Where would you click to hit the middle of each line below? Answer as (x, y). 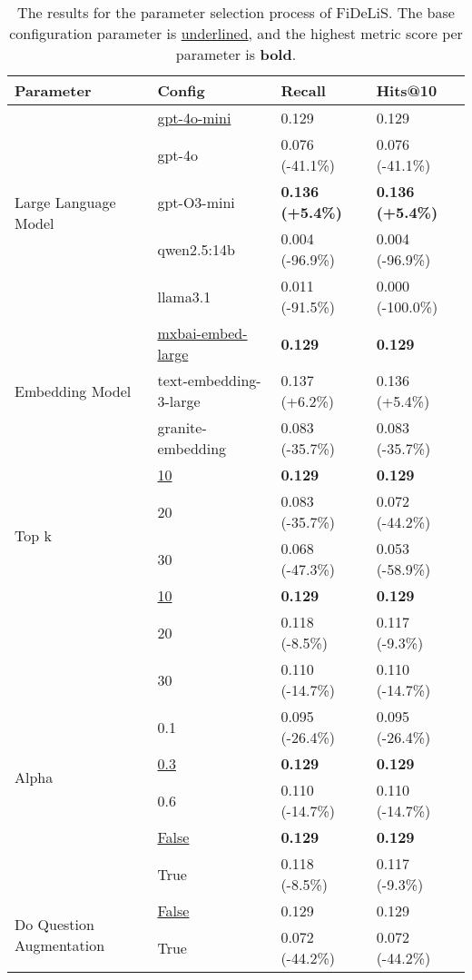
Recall (303, 90)
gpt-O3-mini (196, 202)
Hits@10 (407, 90)
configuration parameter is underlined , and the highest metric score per (236, 33)
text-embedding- (209, 380)
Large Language (65, 202)
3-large (179, 401)
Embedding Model (73, 391)
